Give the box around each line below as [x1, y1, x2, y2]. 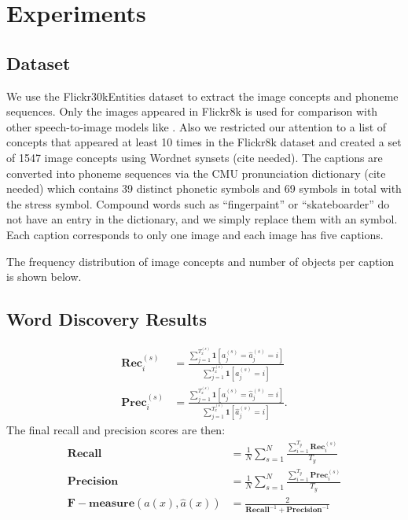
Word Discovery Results [6, 307, 207, 331]
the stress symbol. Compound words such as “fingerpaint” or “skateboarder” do [6, 195, 390, 212]
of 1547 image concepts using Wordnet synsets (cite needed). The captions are [6, 149, 383, 165]
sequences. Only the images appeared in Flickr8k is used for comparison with [6, 103, 378, 120]
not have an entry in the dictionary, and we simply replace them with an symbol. [6, 211, 398, 227]
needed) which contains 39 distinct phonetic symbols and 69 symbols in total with [6, 180, 402, 197]
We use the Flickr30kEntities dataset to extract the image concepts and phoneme [6, 87, 399, 104]
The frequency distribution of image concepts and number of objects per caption [6, 253, 395, 269]
